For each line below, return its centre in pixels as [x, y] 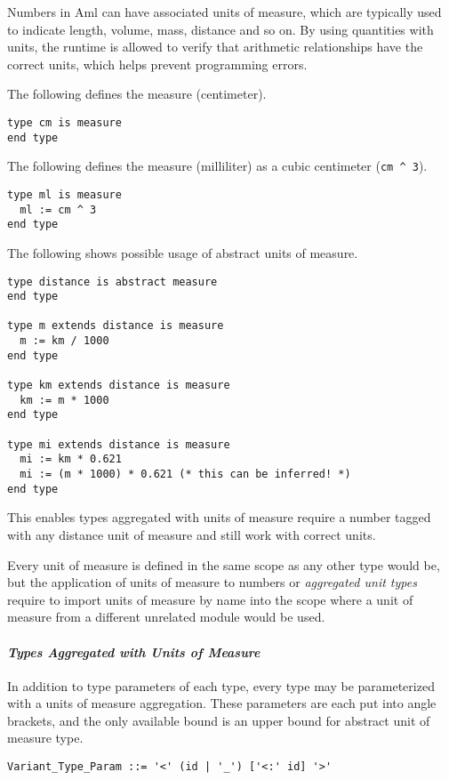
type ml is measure [64, 194]
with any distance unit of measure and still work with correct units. [192, 534]
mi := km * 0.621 [71, 459]
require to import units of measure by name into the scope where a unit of [210, 599]
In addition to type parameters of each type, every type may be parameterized [221, 685]
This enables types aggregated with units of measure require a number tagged [219, 517]
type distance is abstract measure [112, 281]
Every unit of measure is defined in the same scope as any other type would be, [224, 564]
